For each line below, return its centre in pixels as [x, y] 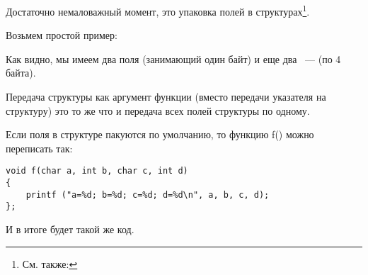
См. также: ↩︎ [50, 263]
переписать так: [39, 148]
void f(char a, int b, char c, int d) [97, 171]
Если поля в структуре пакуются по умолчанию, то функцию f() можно [160, 134]
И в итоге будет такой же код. [70, 229]
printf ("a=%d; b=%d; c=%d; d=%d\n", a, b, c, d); [148, 195]
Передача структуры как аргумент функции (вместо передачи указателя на [166, 97]
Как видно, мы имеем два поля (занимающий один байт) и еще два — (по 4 [173, 58]
